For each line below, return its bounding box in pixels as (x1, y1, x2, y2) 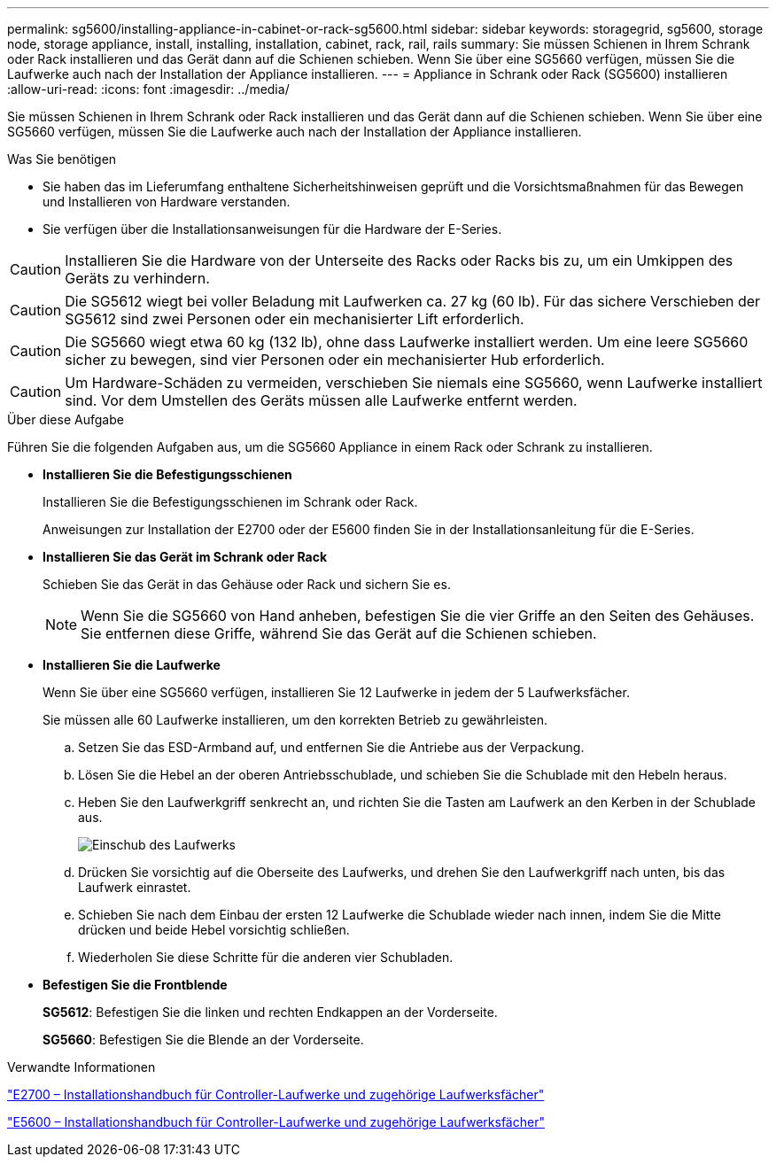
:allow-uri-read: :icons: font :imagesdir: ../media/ (7, 81, 290, 97)
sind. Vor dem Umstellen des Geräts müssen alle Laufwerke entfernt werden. (65, 392, 578, 409)
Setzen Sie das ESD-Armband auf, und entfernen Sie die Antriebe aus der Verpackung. (78, 740, 585, 755)
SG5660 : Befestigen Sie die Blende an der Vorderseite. (43, 1032, 364, 1047)
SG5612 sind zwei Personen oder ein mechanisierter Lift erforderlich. (65, 310, 524, 328)
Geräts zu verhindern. (65, 269, 210, 287)
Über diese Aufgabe (7, 412, 124, 427)
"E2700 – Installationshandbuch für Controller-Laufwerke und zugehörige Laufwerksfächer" (7, 1087, 545, 1102)
